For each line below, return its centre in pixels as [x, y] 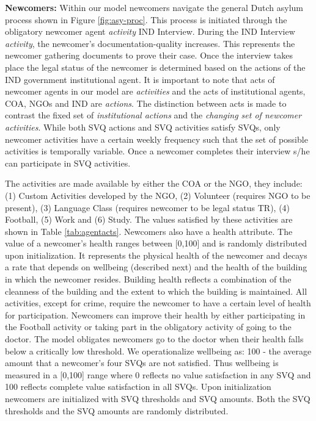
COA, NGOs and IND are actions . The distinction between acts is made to [146, 103]
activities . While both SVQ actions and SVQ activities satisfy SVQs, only [143, 127]
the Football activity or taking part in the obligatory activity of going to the [148, 327]
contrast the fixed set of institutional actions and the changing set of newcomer [153, 115]
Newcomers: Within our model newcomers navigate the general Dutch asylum [154, 7]
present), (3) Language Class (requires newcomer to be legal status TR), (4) [148, 207]
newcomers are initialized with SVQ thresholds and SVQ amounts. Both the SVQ [158, 398]
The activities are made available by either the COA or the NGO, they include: [154, 183]
